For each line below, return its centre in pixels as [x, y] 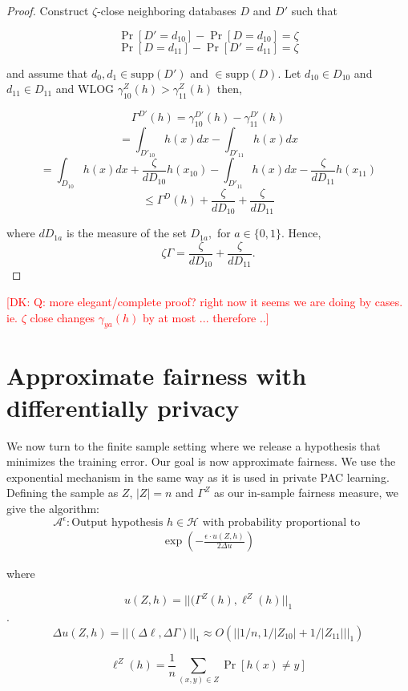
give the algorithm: [53, 508]
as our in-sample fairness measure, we [306, 493]
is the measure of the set [126, 233]
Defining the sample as [63, 493]
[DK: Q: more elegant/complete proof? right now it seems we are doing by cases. [205, 301]
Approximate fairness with [157, 376]
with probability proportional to [281, 523]
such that [314, 10]
